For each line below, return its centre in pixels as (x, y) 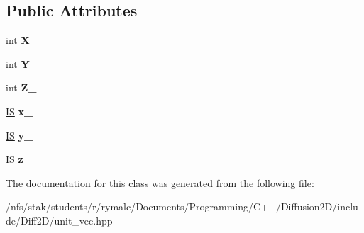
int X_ (22, 40)
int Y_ (22, 63)
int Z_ (21, 87)
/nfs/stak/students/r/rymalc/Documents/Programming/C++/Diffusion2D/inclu (182, 206)
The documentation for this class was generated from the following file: (160, 182)
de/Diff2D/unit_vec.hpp (59, 220)
